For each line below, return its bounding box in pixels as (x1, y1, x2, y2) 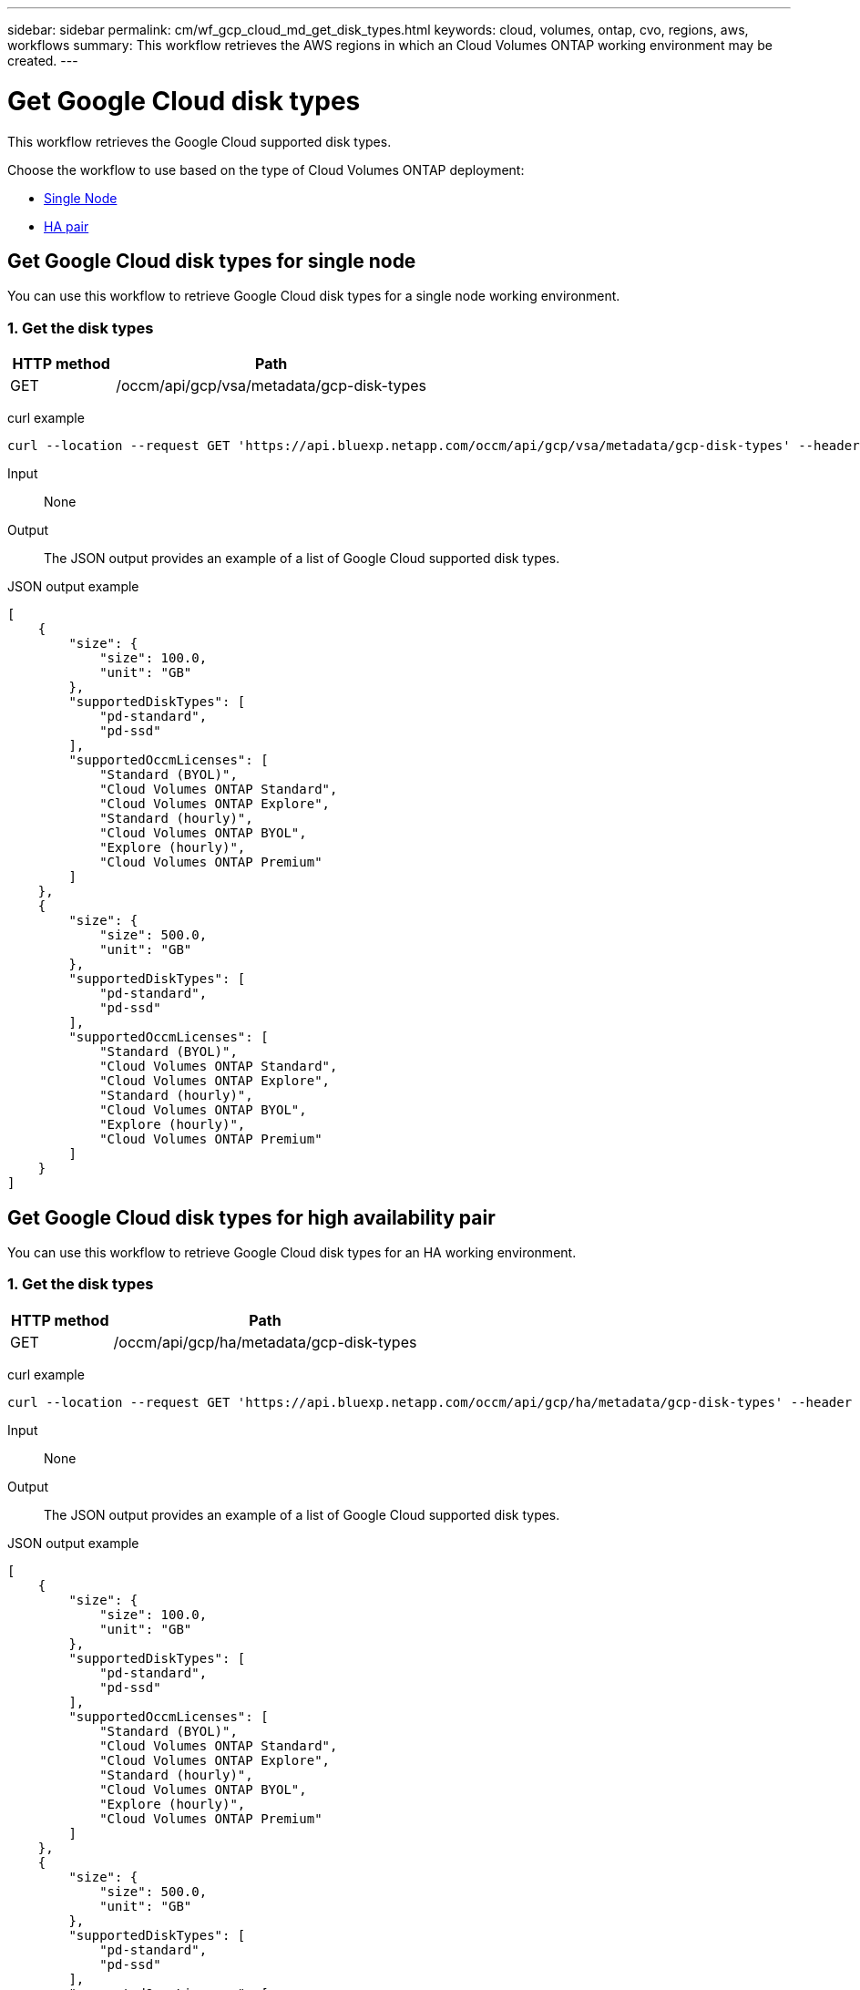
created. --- (7, 53, 78, 68)
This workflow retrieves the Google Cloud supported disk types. (7, 133, 392, 149)
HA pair (44, 218, 89, 234)
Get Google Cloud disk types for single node (7, 249, 416, 272)
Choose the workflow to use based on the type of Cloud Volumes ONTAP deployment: (7, 161, 525, 178)
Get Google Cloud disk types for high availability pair (7, 1205, 496, 1229)
